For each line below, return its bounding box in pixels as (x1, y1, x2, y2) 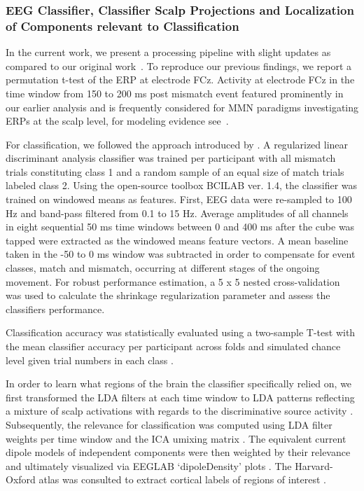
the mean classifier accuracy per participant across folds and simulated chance (6, 339, 341, 354)
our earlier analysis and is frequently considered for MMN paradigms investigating (6, 99, 358, 114)
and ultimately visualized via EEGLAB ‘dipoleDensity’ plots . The (6, 458, 292, 473)
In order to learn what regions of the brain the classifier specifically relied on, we (6, 376, 352, 391)
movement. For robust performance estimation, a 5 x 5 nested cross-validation (6, 274, 340, 289)
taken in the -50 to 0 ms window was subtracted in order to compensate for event (6, 247, 356, 261)
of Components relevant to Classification (6, 17, 239, 34)
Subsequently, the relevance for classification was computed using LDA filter (6, 417, 332, 431)
